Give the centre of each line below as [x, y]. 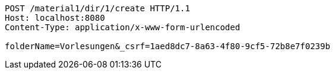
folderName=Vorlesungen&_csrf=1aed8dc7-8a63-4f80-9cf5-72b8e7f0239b [167, 46]
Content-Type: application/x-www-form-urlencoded [123, 27]
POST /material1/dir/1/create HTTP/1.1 [97, 8]
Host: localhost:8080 [55, 18]
